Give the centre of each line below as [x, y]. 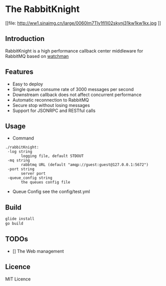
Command [23, 138]
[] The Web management [38, 251]
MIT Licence [18, 279]
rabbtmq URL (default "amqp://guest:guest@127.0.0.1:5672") [85, 165]
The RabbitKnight [42, 9]
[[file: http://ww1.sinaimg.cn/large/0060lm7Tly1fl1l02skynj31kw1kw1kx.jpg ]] [83, 23]
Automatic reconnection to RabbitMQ [50, 100]
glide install [20, 219]
